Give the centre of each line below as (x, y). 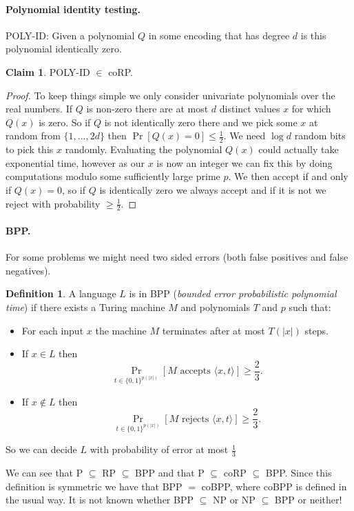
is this (313, 35)
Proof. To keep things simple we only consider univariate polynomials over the (170, 95)
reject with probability (53, 203)
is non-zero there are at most (147, 109)
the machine (121, 330)
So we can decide (41, 449)
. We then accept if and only (288, 176)
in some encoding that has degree (219, 35)
